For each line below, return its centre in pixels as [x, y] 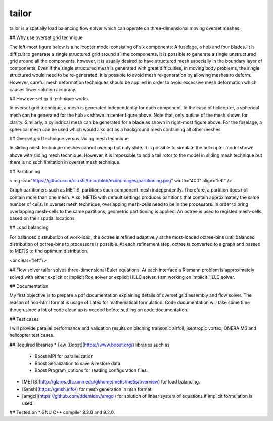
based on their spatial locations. [42, 218]
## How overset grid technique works [49, 99]
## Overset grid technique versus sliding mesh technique [69, 139]
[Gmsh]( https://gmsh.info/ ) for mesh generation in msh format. [87, 389]
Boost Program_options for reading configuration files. [91, 370]
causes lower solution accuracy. [43, 89]
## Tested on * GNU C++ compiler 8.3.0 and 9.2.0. [62, 412]
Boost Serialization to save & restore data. [78, 363]
